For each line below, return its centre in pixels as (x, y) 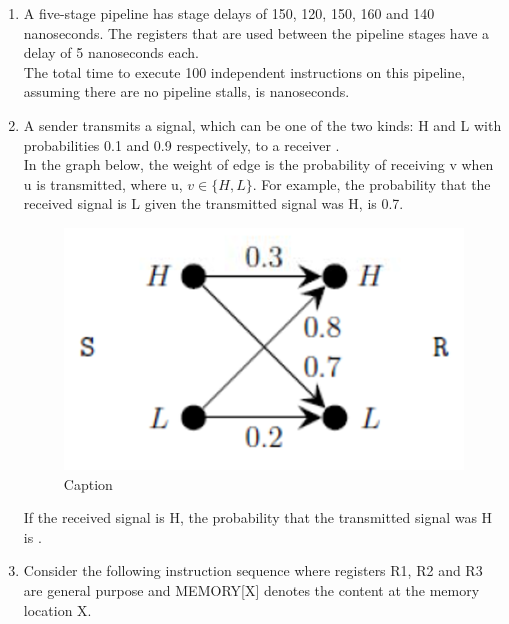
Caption (88, 483)
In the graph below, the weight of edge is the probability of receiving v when (258, 164)
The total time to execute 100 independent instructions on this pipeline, (244, 71)
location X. (57, 609)
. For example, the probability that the (371, 183)
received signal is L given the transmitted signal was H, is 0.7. (213, 203)
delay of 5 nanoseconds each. (111, 52)
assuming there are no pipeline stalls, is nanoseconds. (186, 91)
